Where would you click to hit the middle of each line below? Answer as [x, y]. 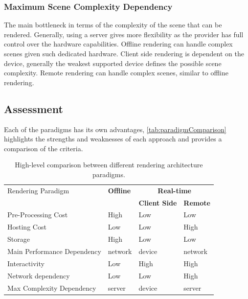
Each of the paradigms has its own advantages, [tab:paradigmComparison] [115, 129]
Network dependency [39, 275]
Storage [19, 239]
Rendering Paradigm [38, 190]
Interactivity [26, 263]
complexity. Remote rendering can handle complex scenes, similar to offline [116, 73]
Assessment [34, 108]
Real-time [174, 190]
